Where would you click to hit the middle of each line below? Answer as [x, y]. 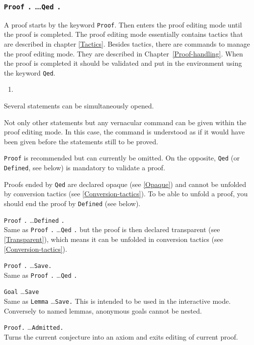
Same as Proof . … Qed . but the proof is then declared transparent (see [112, 229]
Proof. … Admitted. [34, 327]
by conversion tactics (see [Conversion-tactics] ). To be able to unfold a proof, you [126, 194]
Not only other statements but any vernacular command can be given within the [125, 122]
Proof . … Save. [28, 265]
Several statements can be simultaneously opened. [79, 106]
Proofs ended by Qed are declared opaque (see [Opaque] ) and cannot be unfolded [125, 184]
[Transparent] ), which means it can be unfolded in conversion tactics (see [114, 239]
